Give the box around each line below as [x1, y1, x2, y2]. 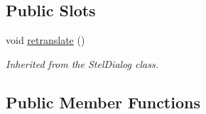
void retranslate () [6, 33, 85, 47]
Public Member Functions [6, 91, 200, 113]
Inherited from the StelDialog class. [6, 56, 158, 71]
